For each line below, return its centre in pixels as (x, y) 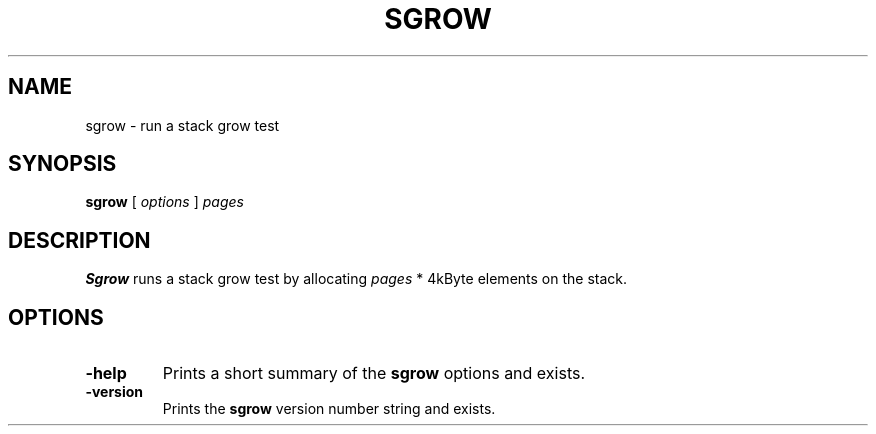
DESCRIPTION (79, 240)
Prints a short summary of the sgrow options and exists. (374, 373)
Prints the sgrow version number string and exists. (329, 409)
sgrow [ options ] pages (164, 202)
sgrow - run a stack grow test (182, 125)
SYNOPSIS (62, 164)
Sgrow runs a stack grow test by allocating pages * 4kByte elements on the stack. (356, 279)
